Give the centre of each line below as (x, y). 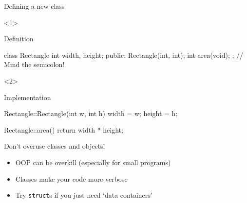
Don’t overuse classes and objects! (55, 146)
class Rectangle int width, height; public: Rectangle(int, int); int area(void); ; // (124, 55)
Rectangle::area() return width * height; (64, 129)
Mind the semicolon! (34, 64)
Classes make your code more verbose (71, 178)
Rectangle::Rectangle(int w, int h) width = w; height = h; (91, 113)
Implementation (28, 97)
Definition (19, 39)
